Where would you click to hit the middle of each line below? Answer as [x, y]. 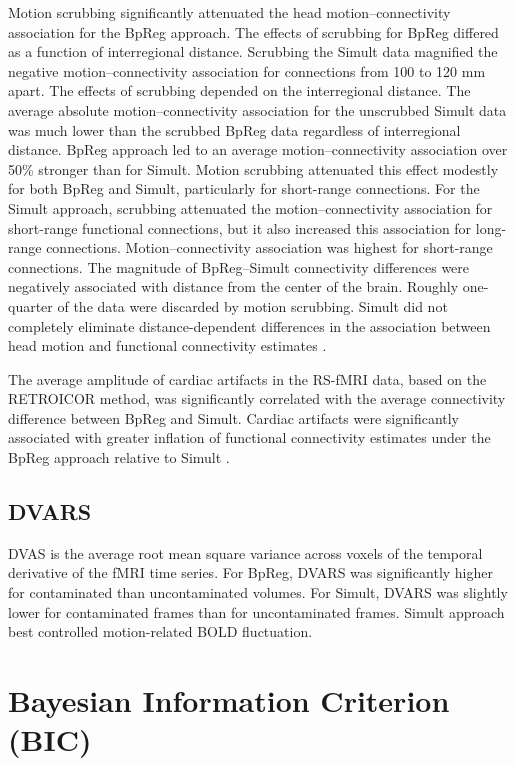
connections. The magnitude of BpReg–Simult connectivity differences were [239, 266]
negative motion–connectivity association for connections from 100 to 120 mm [247, 70]
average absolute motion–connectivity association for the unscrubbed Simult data [257, 109]
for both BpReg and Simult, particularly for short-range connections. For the [244, 188]
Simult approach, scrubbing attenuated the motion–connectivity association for [250, 207]
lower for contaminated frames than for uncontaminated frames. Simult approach [256, 611]
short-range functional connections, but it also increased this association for [240, 227]
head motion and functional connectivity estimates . [167, 345]
